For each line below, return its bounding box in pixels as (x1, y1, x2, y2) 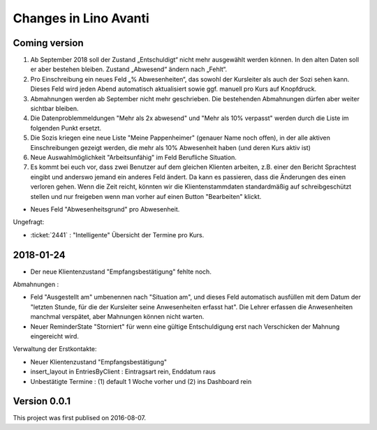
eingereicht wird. (30, 332, 80, 340)
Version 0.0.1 (13, 395, 71, 408)
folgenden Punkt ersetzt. (30, 124, 102, 132)
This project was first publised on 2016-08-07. (13, 414, 147, 422)
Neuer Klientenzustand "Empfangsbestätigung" (30, 357, 168, 366)
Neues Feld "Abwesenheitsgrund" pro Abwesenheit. (30, 205, 180, 213)
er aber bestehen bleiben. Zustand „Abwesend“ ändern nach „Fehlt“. (30, 65, 228, 73)
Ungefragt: (13, 218, 45, 226)
